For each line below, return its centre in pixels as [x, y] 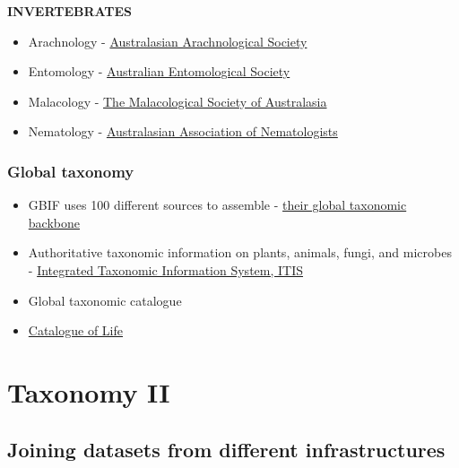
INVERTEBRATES [70, 11]
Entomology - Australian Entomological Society [159, 71]
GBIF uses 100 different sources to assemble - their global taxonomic [217, 205]
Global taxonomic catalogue [105, 300]
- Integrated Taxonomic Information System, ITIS [166, 269]
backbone [54, 222]
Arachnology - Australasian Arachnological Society [168, 41]
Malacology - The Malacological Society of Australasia [178, 101]
